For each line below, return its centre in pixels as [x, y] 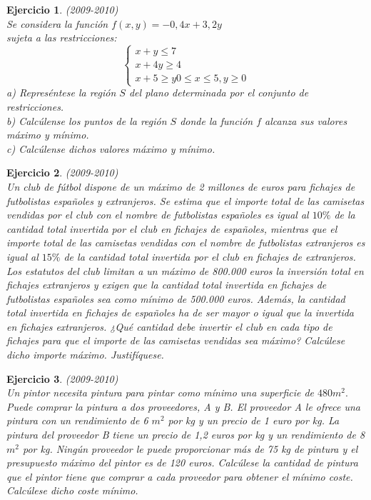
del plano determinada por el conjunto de [219, 92]
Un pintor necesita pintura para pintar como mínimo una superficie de [161, 392]
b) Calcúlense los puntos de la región [87, 120]
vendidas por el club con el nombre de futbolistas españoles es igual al [158, 215]
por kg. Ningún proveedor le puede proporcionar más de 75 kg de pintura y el [190, 448]
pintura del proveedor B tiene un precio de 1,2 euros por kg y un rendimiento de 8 [186, 435]
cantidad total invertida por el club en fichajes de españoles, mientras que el [172, 228]
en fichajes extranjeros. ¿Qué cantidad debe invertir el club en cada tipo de [169, 326]
